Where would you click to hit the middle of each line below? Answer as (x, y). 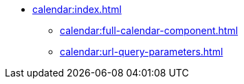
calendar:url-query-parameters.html (142, 52)
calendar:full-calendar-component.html (149, 30)
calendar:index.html (77, 9)
